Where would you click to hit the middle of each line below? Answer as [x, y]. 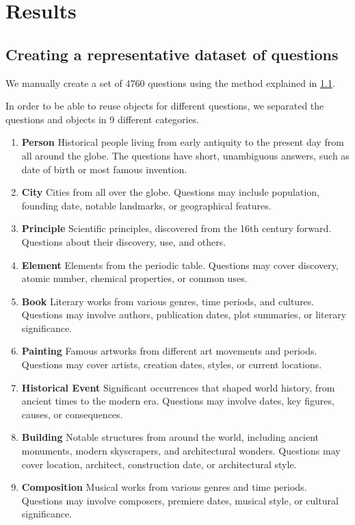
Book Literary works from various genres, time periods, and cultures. [168, 301]
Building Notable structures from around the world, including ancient [170, 437]
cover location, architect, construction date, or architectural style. [159, 464]
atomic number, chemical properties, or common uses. [134, 278]
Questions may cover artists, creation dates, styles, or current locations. [172, 364]
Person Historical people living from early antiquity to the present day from [183, 142]
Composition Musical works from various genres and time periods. [164, 487]
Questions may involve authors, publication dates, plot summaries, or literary [184, 315]
